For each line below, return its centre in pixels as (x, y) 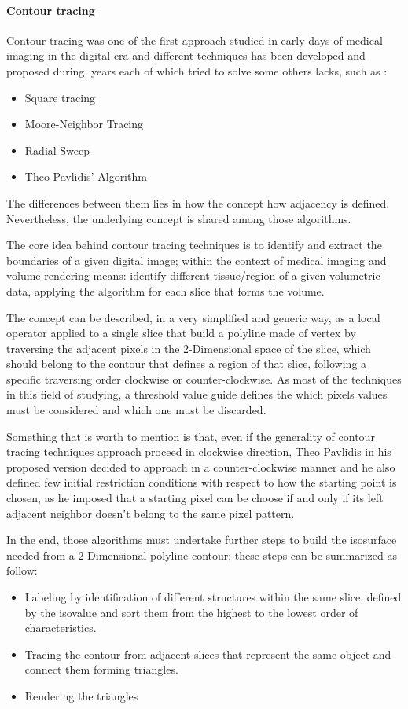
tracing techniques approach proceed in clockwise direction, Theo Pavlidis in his (199, 452)
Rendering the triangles (81, 695)
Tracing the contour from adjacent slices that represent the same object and (208, 654)
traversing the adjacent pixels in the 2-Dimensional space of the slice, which (189, 348)
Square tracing (60, 97)
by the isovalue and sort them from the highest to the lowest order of (191, 612)
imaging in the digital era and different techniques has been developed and (186, 55)
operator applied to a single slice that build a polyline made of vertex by (181, 333)
